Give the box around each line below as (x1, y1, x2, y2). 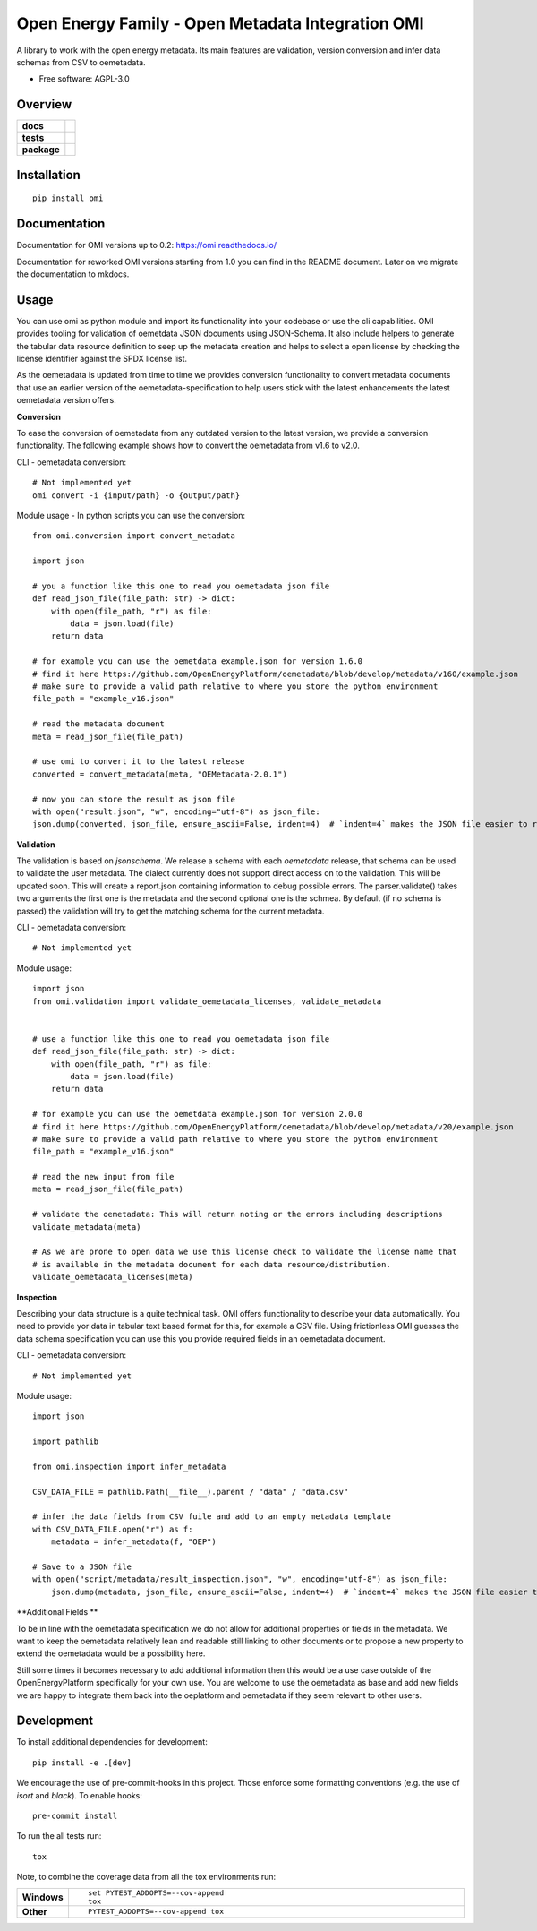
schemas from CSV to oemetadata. (16, 56, 147, 67)
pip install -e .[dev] (32, 1757, 132, 1768)
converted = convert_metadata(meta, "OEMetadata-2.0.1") (32, 768, 288, 779)
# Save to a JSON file (32, 1562, 132, 1572)
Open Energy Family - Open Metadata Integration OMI (16, 13, 424, 33)
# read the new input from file (32, 1171, 175, 1182)
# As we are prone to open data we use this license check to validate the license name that (32, 1247, 457, 1257)
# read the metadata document (32, 719, 166, 729)
